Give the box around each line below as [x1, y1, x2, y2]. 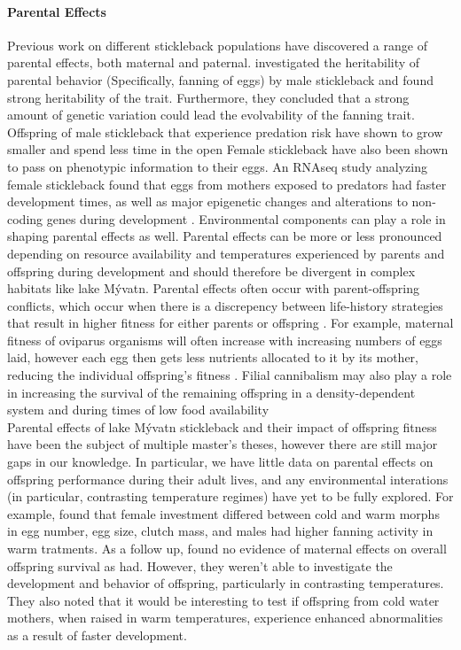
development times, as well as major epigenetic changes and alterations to [7, 192, 408, 211]
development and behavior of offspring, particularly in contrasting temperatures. [7, 574, 444, 592]
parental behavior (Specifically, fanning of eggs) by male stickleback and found [7, 70, 434, 89]
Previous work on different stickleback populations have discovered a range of [7, 35, 427, 54]
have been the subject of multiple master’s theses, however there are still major [7, 435, 438, 453]
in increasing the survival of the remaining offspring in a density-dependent [7, 383, 416, 401]
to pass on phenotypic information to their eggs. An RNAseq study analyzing [7, 157, 427, 175]
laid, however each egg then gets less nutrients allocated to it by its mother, [7, 348, 419, 367]
